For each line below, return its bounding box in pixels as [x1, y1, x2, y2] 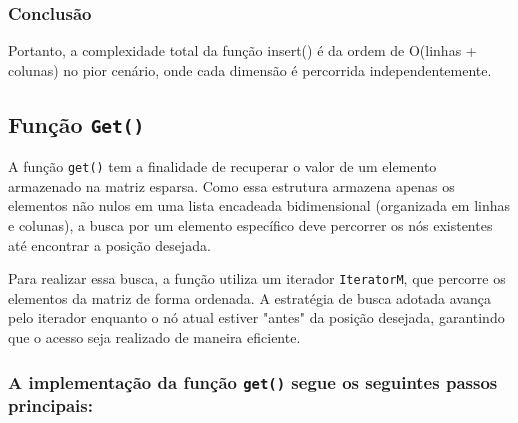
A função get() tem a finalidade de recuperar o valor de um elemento [8, 156, 437, 177]
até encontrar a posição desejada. [8, 234, 211, 255]
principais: [8, 393, 93, 418]
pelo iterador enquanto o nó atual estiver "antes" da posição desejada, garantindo [8, 307, 505, 328]
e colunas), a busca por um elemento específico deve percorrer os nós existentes [8, 215, 493, 236]
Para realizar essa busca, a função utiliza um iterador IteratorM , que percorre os [8, 268, 506, 289]
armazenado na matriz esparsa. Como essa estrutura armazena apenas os [8, 175, 455, 196]
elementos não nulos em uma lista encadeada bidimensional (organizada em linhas [8, 195, 511, 216]
